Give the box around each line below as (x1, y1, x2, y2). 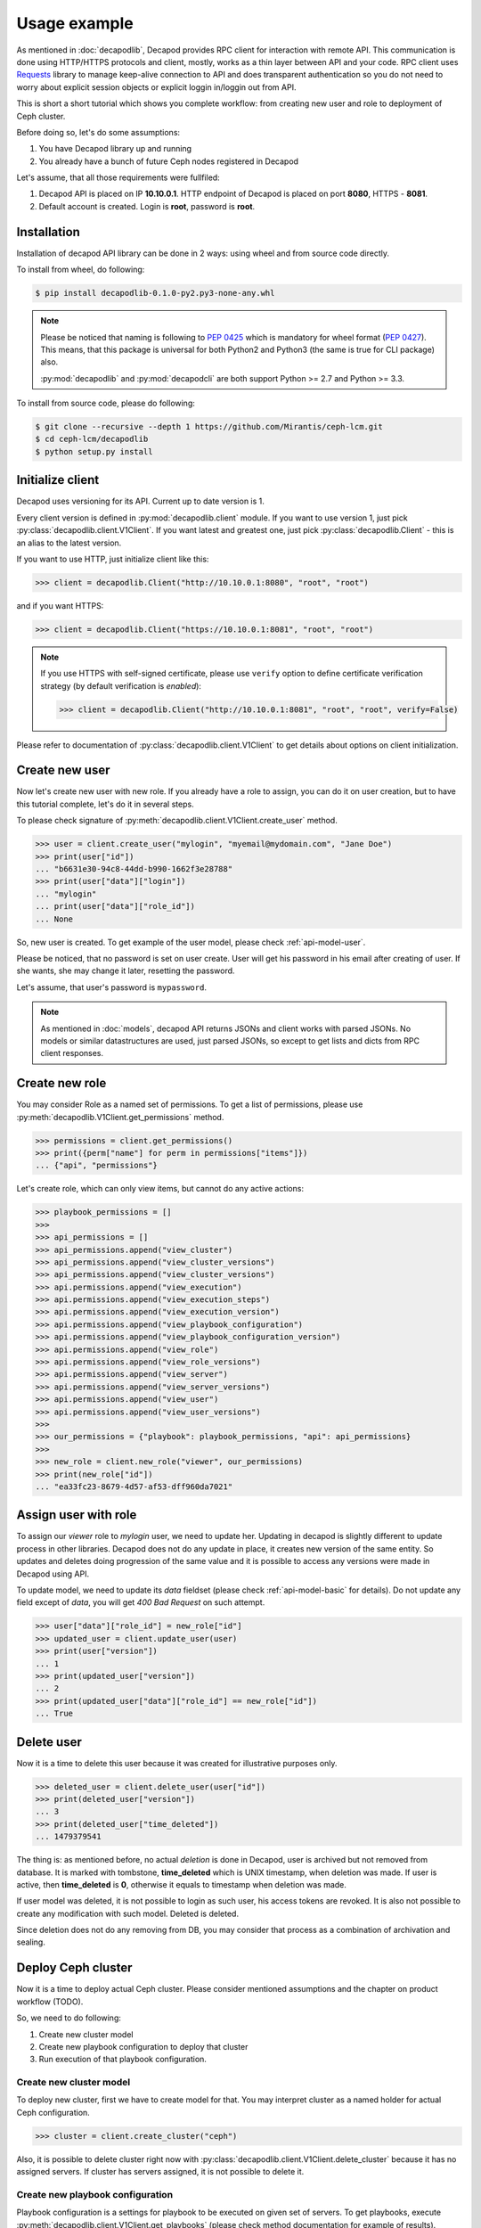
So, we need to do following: (16, 2012, 122, 2023)
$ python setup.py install (35, 446, 153, 456)
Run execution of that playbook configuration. (38, 2054, 207, 2065)
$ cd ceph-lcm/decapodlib (35, 434, 149, 445)
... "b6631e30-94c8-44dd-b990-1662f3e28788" (35, 864, 233, 874)
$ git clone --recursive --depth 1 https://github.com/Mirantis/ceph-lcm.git (35, 422, 383, 432)
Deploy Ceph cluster (16, 1961, 133, 1976)
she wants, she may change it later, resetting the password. (16, 965, 235, 976)
